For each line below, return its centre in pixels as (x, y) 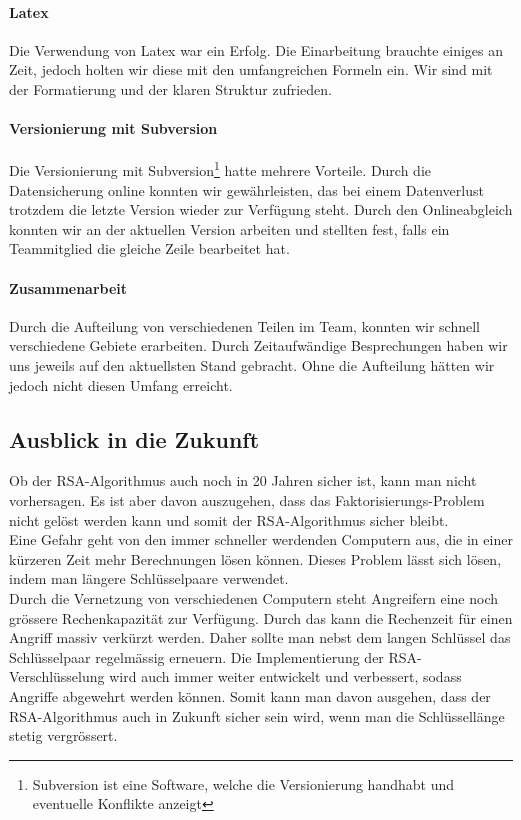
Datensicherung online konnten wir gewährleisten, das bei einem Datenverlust (246, 189)
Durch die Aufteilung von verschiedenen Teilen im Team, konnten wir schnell (245, 325)
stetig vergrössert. (63, 735)
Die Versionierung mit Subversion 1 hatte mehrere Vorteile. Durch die (220, 169)
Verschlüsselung (57, 676)
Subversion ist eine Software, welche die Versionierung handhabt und (243, 783)
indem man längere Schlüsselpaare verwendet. (149, 578)
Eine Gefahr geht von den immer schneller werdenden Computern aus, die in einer (261, 539)
